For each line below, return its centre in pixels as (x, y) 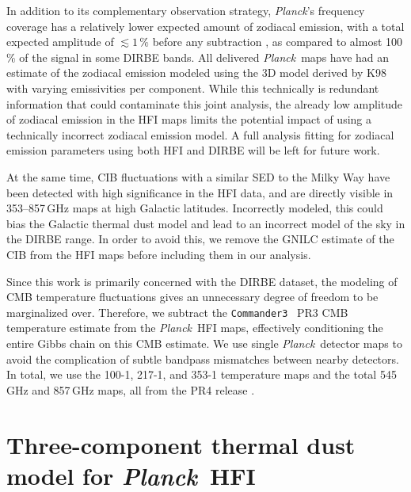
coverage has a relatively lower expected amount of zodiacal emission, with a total (205, 26)
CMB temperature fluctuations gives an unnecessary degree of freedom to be (192, 297)
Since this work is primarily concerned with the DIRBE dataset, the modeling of (202, 281)
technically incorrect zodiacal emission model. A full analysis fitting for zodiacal (200, 134)
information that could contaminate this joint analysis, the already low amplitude (205, 103)
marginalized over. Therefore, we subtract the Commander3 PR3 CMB (177, 312)
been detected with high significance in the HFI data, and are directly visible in (200, 192)
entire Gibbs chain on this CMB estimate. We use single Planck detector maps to (204, 343)
